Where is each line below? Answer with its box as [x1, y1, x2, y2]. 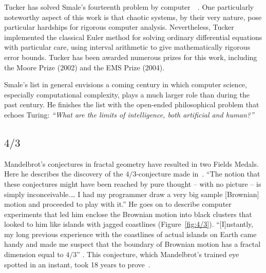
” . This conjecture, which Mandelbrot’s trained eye [77, 249, 239, 260]
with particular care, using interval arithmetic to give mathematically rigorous [4, 42, 251, 52]
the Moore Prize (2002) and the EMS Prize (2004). [4, 62, 165, 72]
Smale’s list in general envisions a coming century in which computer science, [4, 79, 247, 90]
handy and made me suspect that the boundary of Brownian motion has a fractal [4, 239, 261, 249]
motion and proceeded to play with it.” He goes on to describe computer [4, 199, 232, 209]
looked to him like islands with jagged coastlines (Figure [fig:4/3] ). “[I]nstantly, [4, 219, 254, 229]
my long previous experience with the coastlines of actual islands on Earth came [4, 228, 257, 239]
